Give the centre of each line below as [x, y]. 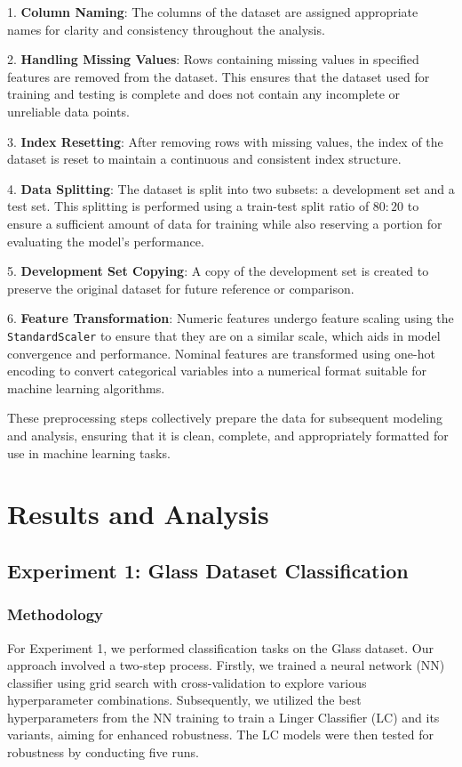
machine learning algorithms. [86, 388]
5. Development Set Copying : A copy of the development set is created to [218, 271]
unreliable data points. [68, 111]
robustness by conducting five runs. [103, 752]
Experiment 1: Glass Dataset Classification [208, 570]
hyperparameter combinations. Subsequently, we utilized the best [184, 700]
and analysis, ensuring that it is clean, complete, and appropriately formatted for [228, 435]
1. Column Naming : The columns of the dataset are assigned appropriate [213, 12]
